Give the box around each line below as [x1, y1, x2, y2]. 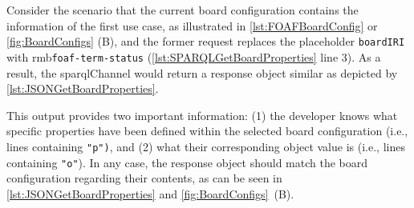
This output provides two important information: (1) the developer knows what [6, 106, 398, 123]
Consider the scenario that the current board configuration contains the [6, 2, 359, 18]
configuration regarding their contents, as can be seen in [6, 170, 282, 186]
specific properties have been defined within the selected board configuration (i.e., [6, 122, 408, 139]
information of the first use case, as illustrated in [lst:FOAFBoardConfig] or [6, 17, 378, 34]
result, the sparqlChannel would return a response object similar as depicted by [6, 64, 398, 81]
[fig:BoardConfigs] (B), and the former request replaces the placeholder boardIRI [6, 33, 405, 50]
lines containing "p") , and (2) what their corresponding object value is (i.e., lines [6, 138, 405, 154]
